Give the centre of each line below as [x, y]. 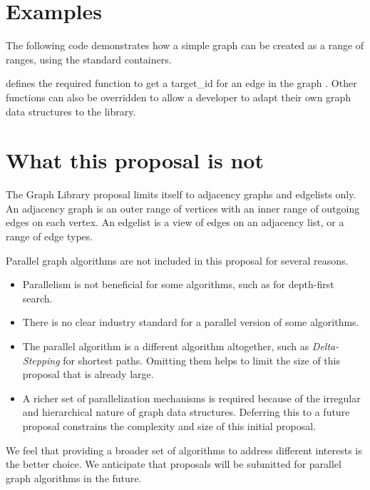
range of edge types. [50, 236]
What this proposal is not [135, 160]
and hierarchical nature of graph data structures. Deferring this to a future [186, 412]
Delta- [325, 346]
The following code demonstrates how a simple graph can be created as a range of [185, 45]
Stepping [41, 360]
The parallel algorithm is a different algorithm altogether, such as [166, 346]
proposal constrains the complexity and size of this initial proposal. [169, 425]
